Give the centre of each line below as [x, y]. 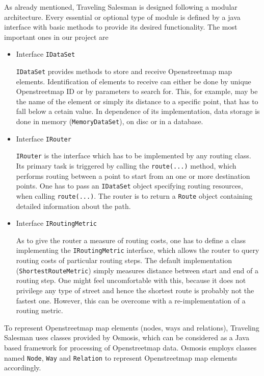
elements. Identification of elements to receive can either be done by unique [134, 81]
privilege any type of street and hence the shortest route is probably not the [135, 290]
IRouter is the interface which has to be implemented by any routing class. [134, 156]
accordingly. [23, 368]
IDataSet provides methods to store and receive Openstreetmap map [124, 71]
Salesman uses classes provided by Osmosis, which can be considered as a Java [127, 337]
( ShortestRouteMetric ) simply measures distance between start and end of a [137, 270]
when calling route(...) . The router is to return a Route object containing [134, 195]
